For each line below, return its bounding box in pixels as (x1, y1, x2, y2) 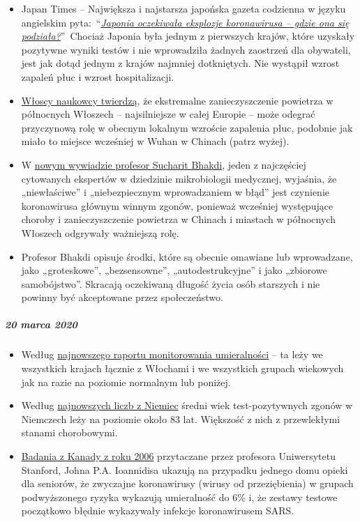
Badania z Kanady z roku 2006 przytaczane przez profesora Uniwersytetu (21, 449, 336, 463)
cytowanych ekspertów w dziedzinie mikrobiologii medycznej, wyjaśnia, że (21, 171, 337, 185)
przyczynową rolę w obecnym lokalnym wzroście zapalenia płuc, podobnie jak (21, 120, 353, 135)
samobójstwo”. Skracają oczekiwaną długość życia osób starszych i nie (21, 276, 320, 291)
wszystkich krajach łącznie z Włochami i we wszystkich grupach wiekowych (21, 361, 344, 376)
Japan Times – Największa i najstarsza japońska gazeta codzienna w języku (21, 1, 346, 15)
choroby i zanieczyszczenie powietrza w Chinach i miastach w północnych (21, 212, 336, 227)
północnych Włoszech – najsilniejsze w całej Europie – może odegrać (21, 107, 315, 121)
